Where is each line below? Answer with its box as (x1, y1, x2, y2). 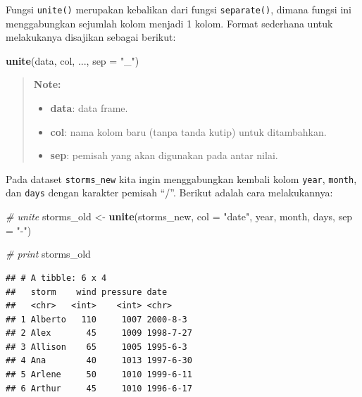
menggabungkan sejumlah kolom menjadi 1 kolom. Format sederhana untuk (6, 15, 333, 30)
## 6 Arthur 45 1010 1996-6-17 (6, 383, 192, 393)
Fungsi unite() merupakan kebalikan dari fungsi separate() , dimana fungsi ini (6, 2, 351, 16)
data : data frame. (50, 101, 128, 115)
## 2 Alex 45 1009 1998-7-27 (6, 328, 192, 339)
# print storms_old (6, 246, 91, 261)
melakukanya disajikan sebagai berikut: (6, 30, 176, 44)
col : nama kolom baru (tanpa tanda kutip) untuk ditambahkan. (50, 124, 327, 139)
